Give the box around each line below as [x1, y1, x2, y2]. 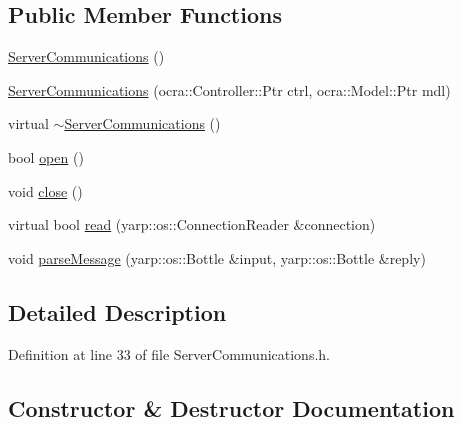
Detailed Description [8, 296, 227, 327]
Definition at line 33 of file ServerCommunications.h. [8, 343, 330, 364]
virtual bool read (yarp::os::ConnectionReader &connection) [8, 214, 376, 235]
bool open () [8, 146, 84, 167]
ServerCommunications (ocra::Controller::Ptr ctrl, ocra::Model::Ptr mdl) [8, 79, 451, 100]
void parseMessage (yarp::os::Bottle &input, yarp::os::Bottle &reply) [8, 247, 426, 268]
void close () [8, 180, 83, 201]
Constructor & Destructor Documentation [8, 392, 455, 423]
